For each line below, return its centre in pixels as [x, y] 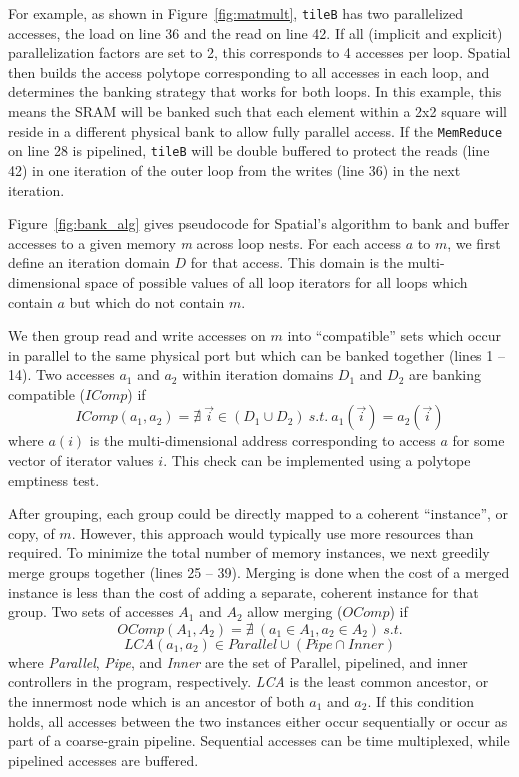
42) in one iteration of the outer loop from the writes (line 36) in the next [234, 169]
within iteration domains [258, 374]
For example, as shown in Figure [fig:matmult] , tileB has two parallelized [236, 13]
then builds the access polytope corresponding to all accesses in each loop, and [249, 71]
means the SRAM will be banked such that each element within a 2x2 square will [257, 111]
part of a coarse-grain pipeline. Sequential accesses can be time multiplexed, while [259, 740]
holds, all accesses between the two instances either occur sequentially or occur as [258, 720]
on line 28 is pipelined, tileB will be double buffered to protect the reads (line [249, 150]
